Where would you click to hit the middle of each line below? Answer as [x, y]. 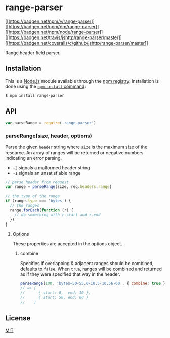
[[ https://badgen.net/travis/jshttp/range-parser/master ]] [64, 37]
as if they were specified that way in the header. [70, 274]
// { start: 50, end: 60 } [54, 298]
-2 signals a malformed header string [51, 167]
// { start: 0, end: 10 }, [55, 293]
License [18, 318]
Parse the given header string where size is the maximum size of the [76, 147]
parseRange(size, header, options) [49, 136]
